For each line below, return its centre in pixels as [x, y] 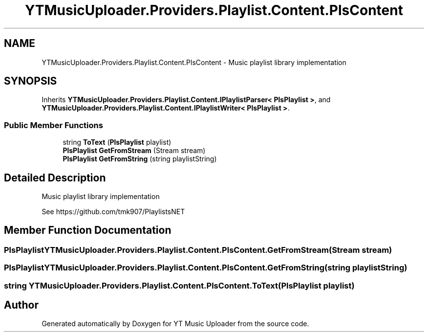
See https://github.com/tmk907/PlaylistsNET [113, 212]
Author [21, 305]
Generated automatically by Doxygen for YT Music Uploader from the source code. [175, 324]
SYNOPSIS [31, 81]
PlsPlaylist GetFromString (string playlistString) [140, 159]
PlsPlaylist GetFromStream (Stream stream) [134, 151]
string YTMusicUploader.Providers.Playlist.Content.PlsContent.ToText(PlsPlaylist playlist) [179, 285]
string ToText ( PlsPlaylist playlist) [117, 142]
